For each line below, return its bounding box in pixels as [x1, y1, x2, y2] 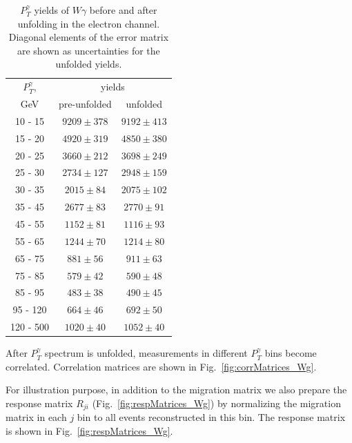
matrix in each [6, 410, 67, 424]
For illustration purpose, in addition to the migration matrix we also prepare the [6, 382, 347, 397]
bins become [264, 346, 317, 360]
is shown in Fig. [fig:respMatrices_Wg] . [6, 423, 173, 437]
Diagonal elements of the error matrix [8, 30, 169, 44]
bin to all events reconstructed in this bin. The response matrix [77, 410, 346, 424]
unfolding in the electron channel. [17, 16, 160, 30]
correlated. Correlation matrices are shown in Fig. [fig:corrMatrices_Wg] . [6, 359, 317, 373]
